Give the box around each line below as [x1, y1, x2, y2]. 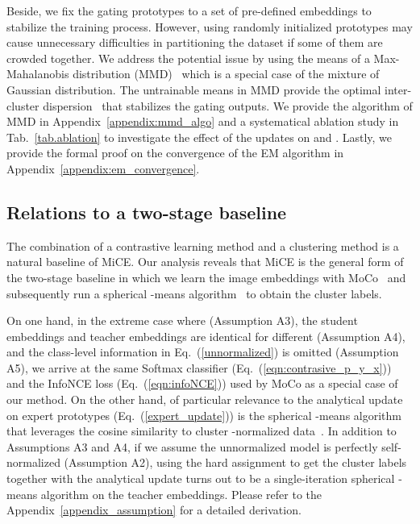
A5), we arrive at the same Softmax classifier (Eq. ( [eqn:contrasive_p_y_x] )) [6, 359, 392, 376]
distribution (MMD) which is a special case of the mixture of [73, 65, 380, 82]
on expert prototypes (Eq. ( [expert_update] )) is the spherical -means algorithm [6, 406, 401, 423]
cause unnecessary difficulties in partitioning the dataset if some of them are [6, 34, 383, 51]
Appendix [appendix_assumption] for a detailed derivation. [6, 501, 301, 518]
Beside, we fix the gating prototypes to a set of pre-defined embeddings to [6, 2, 372, 19]
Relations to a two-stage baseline [6, 199, 287, 224]
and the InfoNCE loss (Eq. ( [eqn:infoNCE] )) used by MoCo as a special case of [6, 375, 398, 392]
